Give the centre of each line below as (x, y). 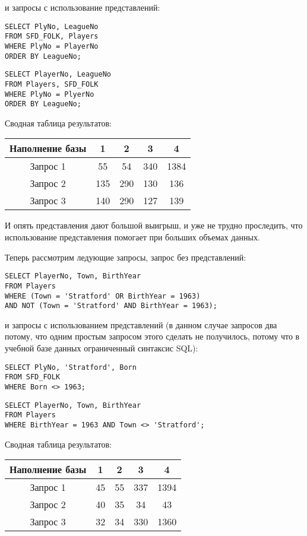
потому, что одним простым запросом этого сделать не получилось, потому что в (152, 336)
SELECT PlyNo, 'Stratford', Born (71, 367)
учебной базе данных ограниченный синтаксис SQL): (102, 348)
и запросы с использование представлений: (83, 7)
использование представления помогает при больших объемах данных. (132, 237)
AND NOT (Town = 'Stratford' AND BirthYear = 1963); (111, 306)
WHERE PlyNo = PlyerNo (50, 94)
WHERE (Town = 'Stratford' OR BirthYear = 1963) (103, 296)
